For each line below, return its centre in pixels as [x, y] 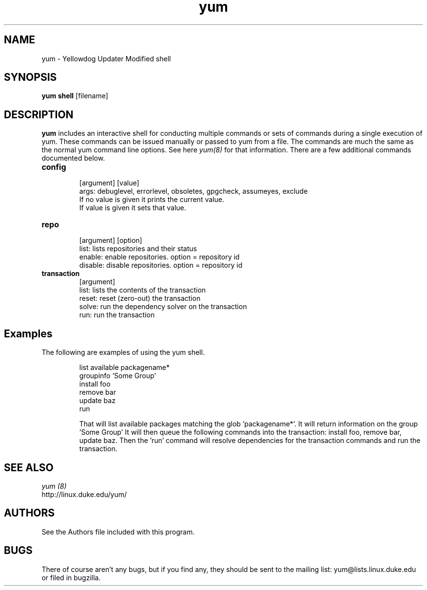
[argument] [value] [109, 183]
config [54, 167]
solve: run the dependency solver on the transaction [163, 307]
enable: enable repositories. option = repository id [159, 257]
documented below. [73, 158]
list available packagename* [124, 368]
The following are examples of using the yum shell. [123, 352]
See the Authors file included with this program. [118, 532]
